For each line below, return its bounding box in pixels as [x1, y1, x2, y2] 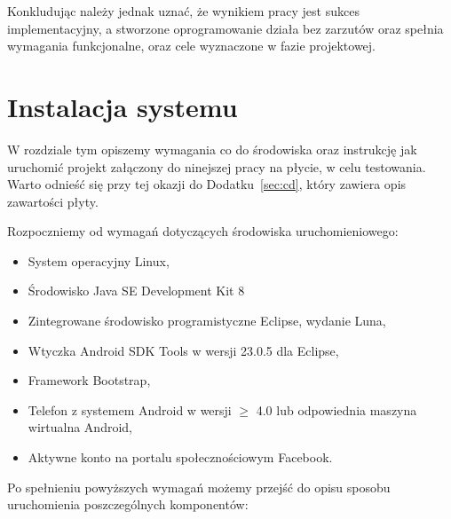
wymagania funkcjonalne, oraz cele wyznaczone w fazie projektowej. [7, 36, 376, 55]
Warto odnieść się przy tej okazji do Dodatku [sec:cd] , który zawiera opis [7, 175, 407, 193]
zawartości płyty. [7, 192, 99, 210]
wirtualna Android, [28, 418, 132, 436]
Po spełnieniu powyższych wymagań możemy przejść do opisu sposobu [7, 477, 391, 496]
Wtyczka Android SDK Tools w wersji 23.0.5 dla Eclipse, [28, 341, 339, 359]
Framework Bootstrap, [28, 371, 151, 389]
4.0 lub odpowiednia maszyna [256, 400, 417, 419]
